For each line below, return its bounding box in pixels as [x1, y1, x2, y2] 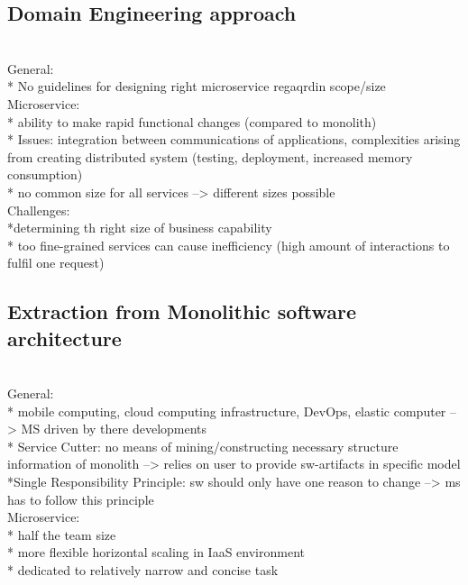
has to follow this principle [7, 489, 154, 508]
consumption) [7, 165, 83, 184]
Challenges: [7, 200, 70, 219]
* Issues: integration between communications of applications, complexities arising [7, 130, 461, 149]
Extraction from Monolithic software [7, 297, 357, 325]
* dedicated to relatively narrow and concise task [7, 561, 279, 580]
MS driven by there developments [21, 419, 207, 438]
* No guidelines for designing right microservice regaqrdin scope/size [7, 77, 386, 96]
